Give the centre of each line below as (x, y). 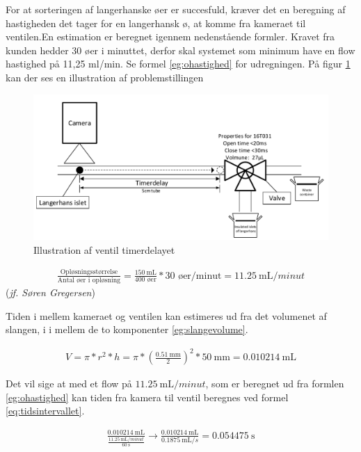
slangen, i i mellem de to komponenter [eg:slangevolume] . (127, 329)
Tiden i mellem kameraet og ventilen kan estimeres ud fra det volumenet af (166, 315)
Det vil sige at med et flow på (69, 384)
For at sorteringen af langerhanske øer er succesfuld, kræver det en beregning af (176, 9)
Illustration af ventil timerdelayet (104, 249)
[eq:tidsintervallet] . (45, 411)
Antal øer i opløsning (89, 280)
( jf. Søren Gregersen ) (50, 292)
